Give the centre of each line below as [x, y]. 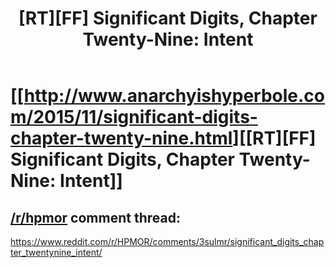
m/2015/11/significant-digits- [134, 117]
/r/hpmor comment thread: [95, 217]
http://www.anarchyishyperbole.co [174, 96]
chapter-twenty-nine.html [121, 138]
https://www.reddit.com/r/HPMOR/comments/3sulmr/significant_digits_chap [167, 241]
